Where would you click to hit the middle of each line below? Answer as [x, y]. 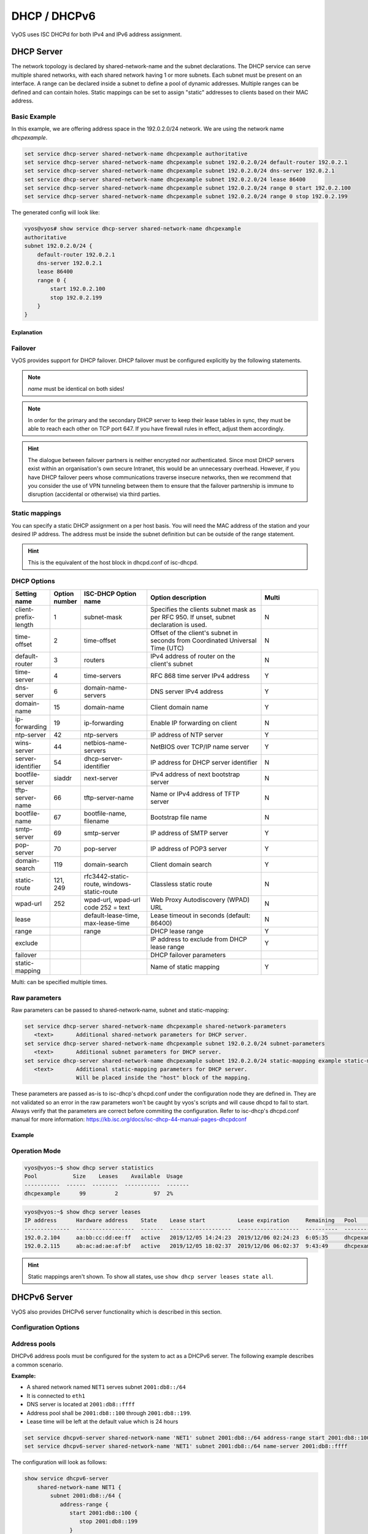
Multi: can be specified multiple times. [59, 982]
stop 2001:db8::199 [108, 1521]
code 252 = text [107, 907]
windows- [117, 884]
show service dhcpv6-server [66, 1478]
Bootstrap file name [179, 817]
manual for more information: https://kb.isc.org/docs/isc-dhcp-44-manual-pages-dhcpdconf [129, 1119]
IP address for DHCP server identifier [204, 762]
